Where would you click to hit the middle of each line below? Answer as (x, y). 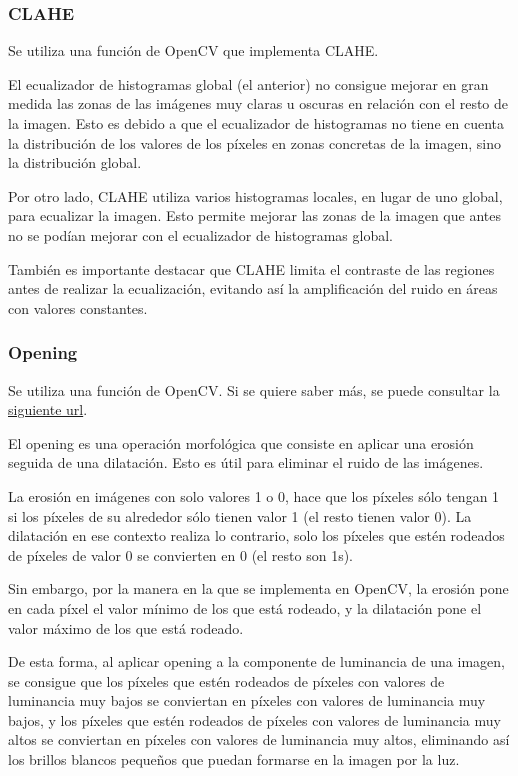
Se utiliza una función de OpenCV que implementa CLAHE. (193, 50)
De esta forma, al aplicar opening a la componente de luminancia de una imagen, (256, 661)
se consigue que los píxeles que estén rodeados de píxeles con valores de (226, 680)
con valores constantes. (78, 307)
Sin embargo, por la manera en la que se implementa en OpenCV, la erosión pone (258, 588)
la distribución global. (75, 162)
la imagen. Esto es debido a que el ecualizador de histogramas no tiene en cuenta (256, 123)
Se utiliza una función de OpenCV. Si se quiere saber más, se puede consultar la (254, 389)
